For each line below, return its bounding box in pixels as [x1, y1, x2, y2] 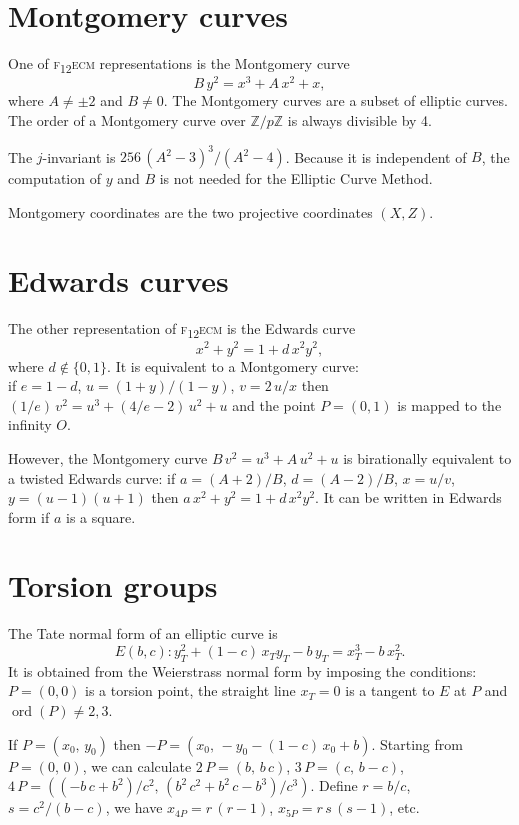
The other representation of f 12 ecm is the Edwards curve [8, 318, 356, 342]
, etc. [389, 797, 420, 818]
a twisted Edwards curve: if [8, 467, 176, 488]
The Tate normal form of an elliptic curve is [8, 623, 278, 644]
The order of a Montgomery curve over [8, 109, 246, 130]
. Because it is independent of [285, 146, 467, 167]
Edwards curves [8, 260, 229, 301]
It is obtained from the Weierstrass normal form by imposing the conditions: [8, 660, 477, 681]
